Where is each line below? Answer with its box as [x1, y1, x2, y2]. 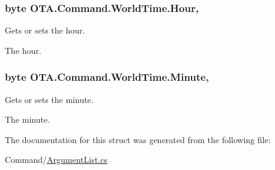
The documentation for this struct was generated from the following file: [5, 133, 271, 145]
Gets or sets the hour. [5, 24, 85, 37]
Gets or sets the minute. [5, 93, 94, 105]
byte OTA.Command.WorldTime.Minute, [5, 69, 209, 84]
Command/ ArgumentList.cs [5, 153, 107, 166]
